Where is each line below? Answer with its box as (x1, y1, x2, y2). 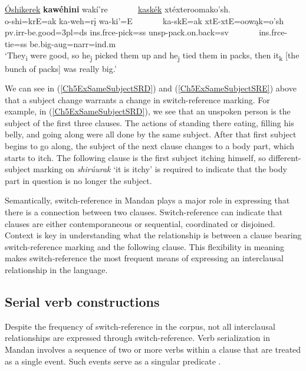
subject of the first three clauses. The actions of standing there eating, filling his (5, 116, 294, 129)
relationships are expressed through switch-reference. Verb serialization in (5, 331, 270, 344)
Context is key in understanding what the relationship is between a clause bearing (5, 229, 302, 241)
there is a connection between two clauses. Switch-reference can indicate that (5, 206, 283, 218)
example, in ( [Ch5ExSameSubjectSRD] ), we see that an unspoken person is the (5, 105, 291, 117)
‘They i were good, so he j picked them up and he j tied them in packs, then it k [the (5, 49, 300, 63)
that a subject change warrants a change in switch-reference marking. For (5, 93, 270, 106)
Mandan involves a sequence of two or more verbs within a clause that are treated (5, 343, 301, 355)
